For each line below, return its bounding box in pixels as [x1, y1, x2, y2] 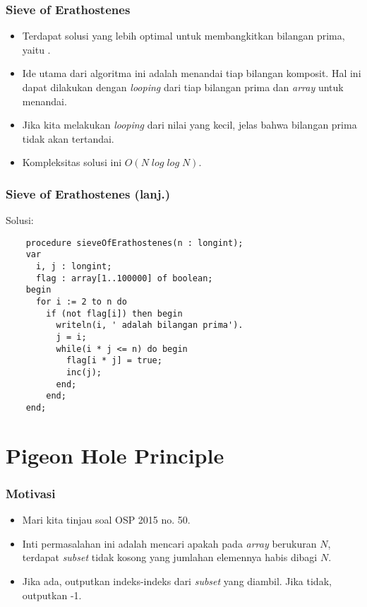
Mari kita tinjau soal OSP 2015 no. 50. [22, 512, 191, 527]
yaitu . [22, 42, 51, 57]
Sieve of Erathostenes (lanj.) [6, 184, 170, 202]
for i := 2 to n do [35, 297, 127, 307]
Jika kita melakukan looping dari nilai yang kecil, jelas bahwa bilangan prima [22, 117, 357, 132]
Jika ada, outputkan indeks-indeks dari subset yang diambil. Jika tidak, [22, 574, 332, 588]
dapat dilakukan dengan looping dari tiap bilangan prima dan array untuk [22, 80, 344, 94]
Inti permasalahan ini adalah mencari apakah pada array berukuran [22, 536, 317, 550]
